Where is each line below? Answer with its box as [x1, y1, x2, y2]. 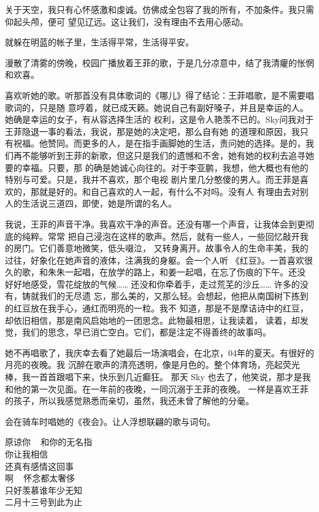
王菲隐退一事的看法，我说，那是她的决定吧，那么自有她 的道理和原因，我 [5, 124, 300, 137]
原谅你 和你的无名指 [5, 435, 93, 448]
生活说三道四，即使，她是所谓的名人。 [21, 197, 177, 210]
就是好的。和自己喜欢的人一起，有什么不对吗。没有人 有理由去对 [39, 185, 300, 197]
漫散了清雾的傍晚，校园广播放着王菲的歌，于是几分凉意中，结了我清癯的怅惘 [5, 56, 314, 69]
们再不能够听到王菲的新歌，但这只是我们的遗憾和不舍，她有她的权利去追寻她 [5, 148, 314, 161]
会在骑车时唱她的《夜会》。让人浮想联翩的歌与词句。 [5, 415, 215, 427]
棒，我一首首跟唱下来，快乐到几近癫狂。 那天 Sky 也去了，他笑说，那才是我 [5, 370, 311, 383]
